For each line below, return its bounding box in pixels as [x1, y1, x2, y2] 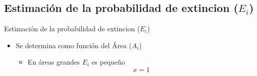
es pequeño [92, 57, 126, 67]
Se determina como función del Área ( [15, 40, 132, 50]
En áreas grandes [27, 57, 80, 67]
